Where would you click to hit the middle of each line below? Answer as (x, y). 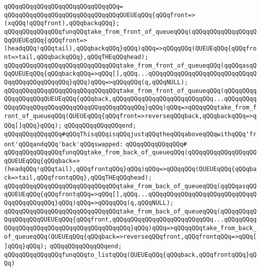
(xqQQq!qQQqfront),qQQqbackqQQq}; (62, 23)
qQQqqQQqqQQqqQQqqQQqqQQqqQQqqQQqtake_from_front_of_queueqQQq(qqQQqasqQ (130, 65)
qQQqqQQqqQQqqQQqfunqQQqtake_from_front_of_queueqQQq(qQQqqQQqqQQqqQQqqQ (130, 32)
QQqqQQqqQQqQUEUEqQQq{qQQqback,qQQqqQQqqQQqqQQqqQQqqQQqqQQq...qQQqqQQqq (130, 99)
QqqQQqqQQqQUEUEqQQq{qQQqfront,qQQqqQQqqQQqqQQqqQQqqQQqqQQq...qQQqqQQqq (130, 220)
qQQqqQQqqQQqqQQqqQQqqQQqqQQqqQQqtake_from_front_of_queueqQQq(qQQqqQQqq (130, 91)
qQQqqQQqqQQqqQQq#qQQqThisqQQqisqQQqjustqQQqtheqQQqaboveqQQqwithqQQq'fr (130, 134)
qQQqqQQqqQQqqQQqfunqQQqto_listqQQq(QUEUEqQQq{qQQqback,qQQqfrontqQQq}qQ (130, 255)
